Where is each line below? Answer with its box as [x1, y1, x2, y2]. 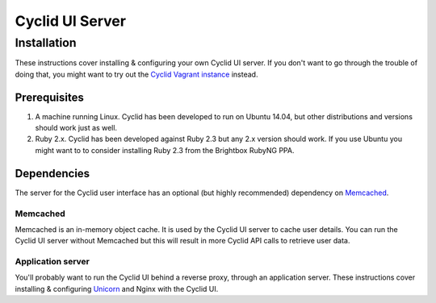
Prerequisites [15, 90, 84, 104]
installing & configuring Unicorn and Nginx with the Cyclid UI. [15, 284, 219, 293]
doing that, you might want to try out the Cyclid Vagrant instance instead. [15, 69, 258, 79]
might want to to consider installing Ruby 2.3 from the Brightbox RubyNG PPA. [35, 145, 295, 155]
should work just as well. [35, 123, 117, 133]
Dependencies [15, 166, 90, 181]
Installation [15, 35, 77, 50]
